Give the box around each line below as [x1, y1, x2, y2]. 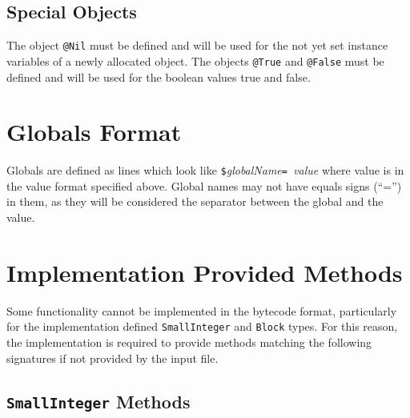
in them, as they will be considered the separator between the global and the [6, 193, 384, 210]
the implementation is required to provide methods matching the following [6, 334, 372, 351]
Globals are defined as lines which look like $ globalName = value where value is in [6, 162, 404, 179]
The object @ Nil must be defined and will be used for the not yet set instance [6, 37, 388, 54]
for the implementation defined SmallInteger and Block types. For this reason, [6, 318, 398, 335]
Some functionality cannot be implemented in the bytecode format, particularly [6, 302, 397, 319]
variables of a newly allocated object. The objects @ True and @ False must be [6, 52, 384, 69]
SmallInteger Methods [6, 388, 191, 413]
